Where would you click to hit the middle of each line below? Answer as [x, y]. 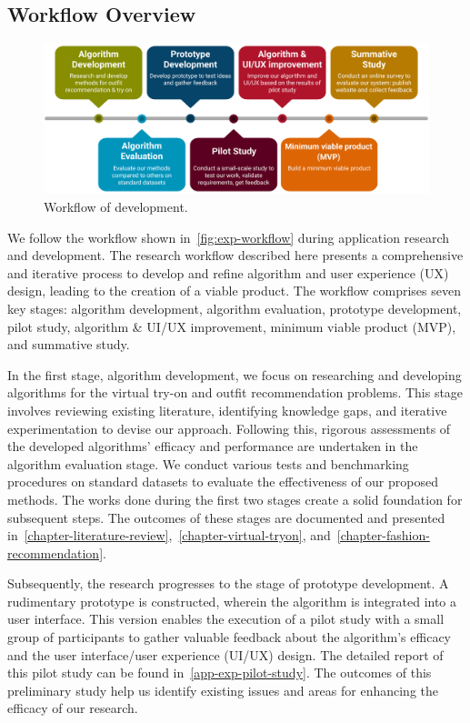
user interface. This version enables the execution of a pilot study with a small [226, 619]
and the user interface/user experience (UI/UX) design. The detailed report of [225, 654]
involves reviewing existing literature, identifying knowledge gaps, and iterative [227, 410]
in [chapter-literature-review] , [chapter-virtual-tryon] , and [169, 535]
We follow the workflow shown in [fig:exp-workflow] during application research [229, 237]
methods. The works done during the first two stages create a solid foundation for [235, 499]
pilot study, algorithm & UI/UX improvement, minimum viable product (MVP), [232, 326]
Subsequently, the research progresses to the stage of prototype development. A [228, 583]
